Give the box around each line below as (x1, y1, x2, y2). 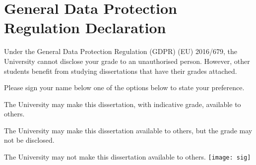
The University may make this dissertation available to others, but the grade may (4, 125, 253, 135)
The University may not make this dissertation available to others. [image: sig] (4, 152, 251, 162)
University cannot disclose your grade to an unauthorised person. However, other (4, 55, 250, 66)
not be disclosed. (4, 135, 55, 145)
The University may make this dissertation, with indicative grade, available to (4, 99, 241, 109)
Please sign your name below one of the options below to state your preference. (4, 82, 245, 93)
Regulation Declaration (4, 17, 166, 38)
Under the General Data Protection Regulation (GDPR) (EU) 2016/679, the (4, 46, 237, 56)
